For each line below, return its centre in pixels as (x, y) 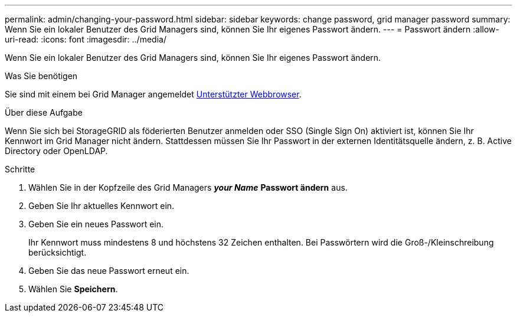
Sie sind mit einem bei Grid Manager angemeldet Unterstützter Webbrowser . (153, 94)
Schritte (20, 169)
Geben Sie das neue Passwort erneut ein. (109, 271)
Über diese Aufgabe (44, 112)
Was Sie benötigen (41, 76)
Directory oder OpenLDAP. (56, 151)
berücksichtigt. (58, 252)
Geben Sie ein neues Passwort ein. (96, 224)
